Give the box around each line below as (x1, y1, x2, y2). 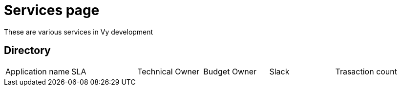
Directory (4, 44, 51, 57)
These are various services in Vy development (4, 27, 153, 36)
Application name (5, 66, 70, 76)
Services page (4, 2, 100, 18)
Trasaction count (335, 66, 398, 76)
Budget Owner (203, 66, 257, 76)
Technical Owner (137, 66, 200, 76)
